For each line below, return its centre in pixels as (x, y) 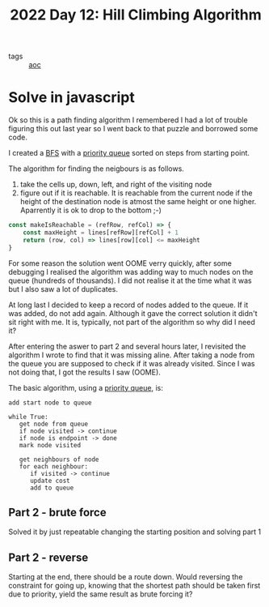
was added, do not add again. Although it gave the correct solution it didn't (133, 313)
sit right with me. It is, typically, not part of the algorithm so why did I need (132, 322)
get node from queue (54, 424)
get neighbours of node (59, 460)
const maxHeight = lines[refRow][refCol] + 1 (101, 233)
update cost (50, 481)
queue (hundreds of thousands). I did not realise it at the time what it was (130, 280)
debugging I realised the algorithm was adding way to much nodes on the (131, 271)
